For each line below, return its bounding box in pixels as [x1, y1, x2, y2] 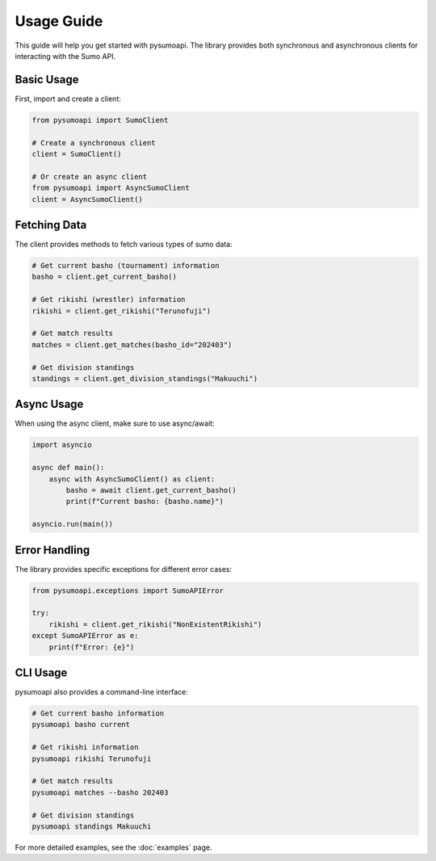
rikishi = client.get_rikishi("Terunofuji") [31, 306, 212, 315]
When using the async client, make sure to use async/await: [15, 418, 215, 428]
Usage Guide [15, 12, 103, 30]
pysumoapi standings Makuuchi [31, 822, 152, 831]
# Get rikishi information [31, 743, 139, 752]
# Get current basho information [31, 709, 165, 718]
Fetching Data [15, 218, 87, 232]
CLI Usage [15, 666, 68, 680]
